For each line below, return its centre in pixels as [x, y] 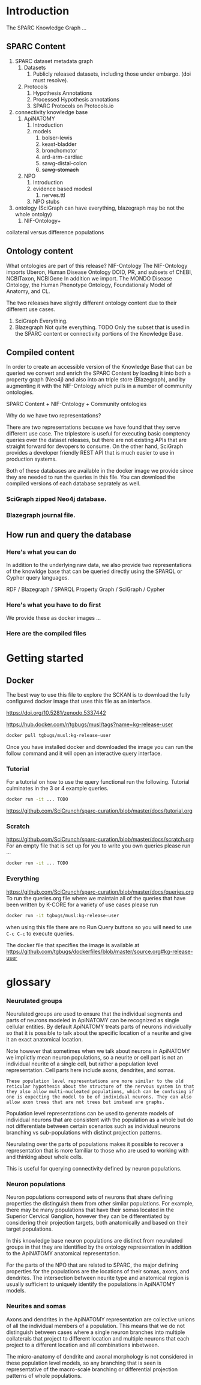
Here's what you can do [41, 552]
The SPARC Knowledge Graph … [46, 28]
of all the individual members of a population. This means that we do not [95, 1326]
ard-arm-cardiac [62, 157]
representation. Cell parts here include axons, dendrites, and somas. [91, 1070]
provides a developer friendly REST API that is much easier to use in [90, 453]
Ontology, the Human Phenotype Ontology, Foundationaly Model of [89, 285]
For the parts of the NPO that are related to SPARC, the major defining [92, 1265]
